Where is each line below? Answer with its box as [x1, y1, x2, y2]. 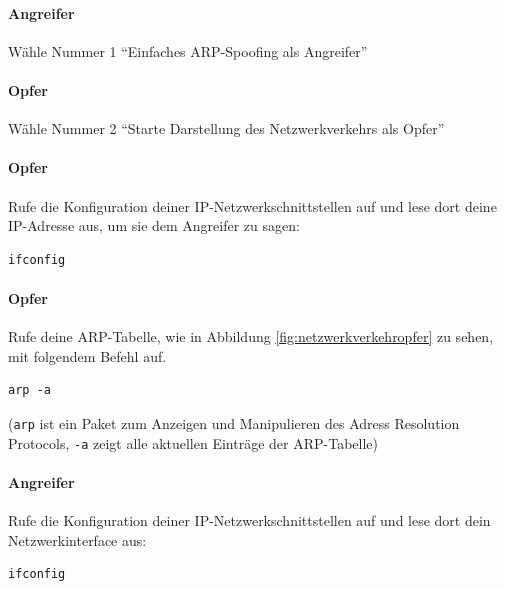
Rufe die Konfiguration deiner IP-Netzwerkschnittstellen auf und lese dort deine [8, 195, 497, 216]
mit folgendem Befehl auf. [8, 345, 167, 366]
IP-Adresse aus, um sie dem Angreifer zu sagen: [8, 215, 300, 236]
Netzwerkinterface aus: [8, 529, 147, 550]
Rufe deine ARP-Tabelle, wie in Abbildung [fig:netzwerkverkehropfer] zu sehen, [8, 326, 494, 347]
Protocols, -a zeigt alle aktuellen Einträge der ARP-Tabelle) [8, 432, 378, 453]
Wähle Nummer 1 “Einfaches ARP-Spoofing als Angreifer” [8, 40, 368, 61]
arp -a [8, 383, 51, 398]
